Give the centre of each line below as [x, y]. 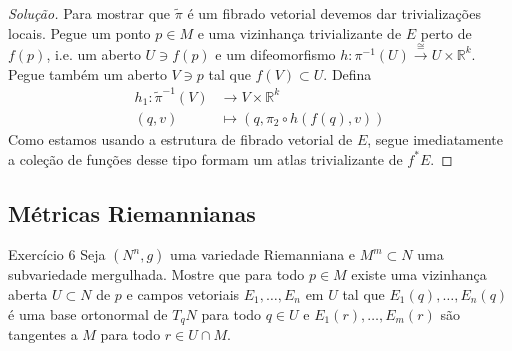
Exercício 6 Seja [57, 254]
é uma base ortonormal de [88, 313]
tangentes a [43, 333]
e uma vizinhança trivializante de [299, 32]
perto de [446, 32]
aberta [28, 293]
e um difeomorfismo [275, 53]
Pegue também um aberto [87, 73]
